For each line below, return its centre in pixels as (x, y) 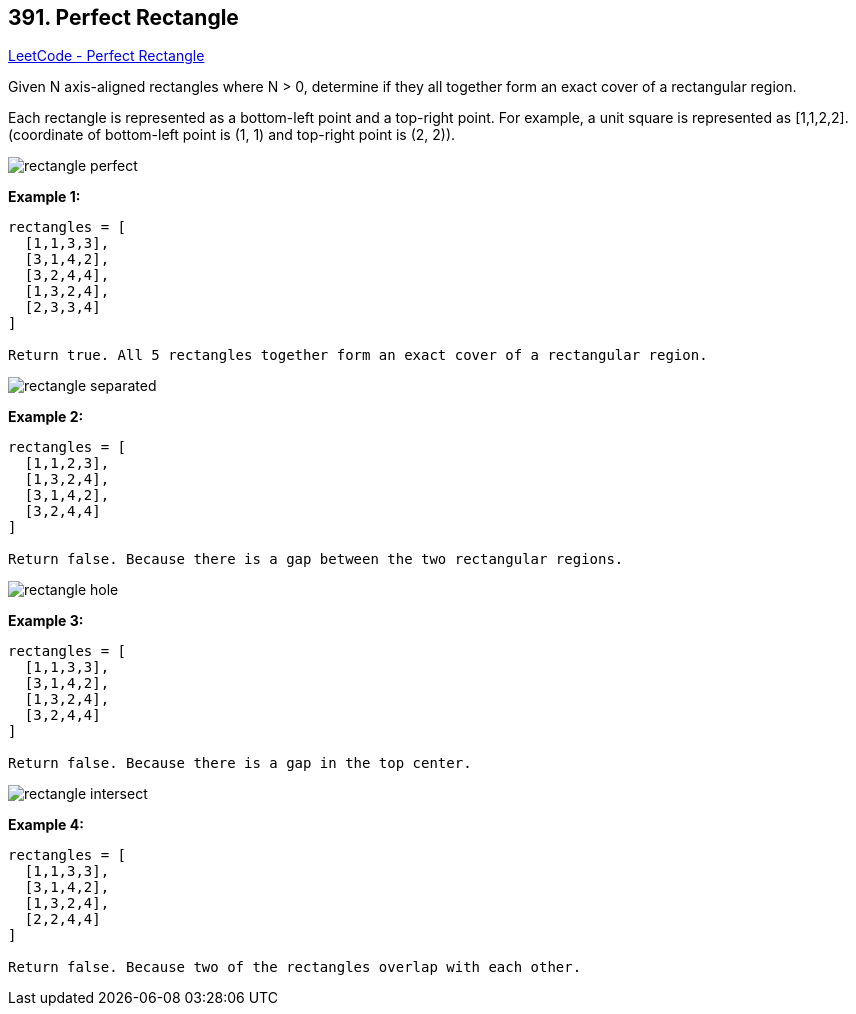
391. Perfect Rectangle (123, 17)
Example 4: (46, 825)
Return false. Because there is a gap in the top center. (240, 763)
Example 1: (44, 197)
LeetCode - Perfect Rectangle (106, 56)
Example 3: (46, 621)
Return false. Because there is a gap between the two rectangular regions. (316, 559)
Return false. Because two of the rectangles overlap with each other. (295, 967)
